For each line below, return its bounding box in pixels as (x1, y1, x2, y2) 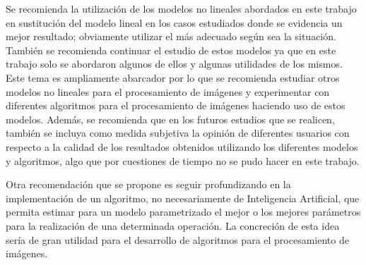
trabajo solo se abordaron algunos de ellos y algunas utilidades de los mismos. (6, 56, 343, 71)
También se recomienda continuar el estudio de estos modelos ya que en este (6, 42, 336, 57)
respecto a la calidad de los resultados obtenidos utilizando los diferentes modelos (6, 139, 358, 154)
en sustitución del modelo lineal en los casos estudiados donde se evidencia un (6, 15, 343, 30)
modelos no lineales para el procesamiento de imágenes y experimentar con (6, 84, 330, 99)
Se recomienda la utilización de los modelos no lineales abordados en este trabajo (6, 1, 357, 16)
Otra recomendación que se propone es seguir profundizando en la (6, 177, 291, 192)
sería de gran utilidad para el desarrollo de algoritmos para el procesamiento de (6, 232, 349, 247)
